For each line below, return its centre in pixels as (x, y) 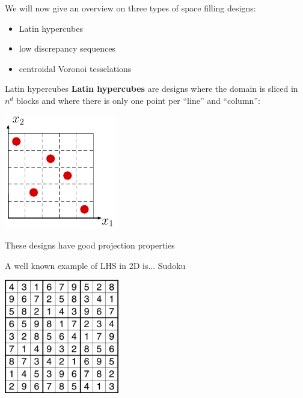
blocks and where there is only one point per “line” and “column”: (138, 100)
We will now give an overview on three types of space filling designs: (130, 8)
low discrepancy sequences (67, 48)
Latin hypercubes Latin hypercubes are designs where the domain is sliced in (151, 89)
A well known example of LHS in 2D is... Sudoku (95, 265)
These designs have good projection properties (90, 245)
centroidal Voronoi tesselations (75, 68)
